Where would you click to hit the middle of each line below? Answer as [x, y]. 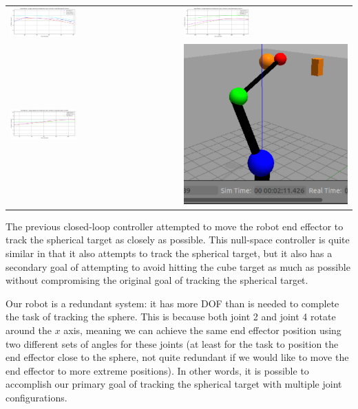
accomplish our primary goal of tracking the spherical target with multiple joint [174, 384]
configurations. [36, 397]
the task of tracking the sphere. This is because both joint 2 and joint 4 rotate [171, 317]
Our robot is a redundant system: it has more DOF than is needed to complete [172, 303]
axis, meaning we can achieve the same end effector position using [202, 330]
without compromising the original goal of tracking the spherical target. [157, 280]
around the [29, 330]
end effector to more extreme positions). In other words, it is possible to [157, 370]
